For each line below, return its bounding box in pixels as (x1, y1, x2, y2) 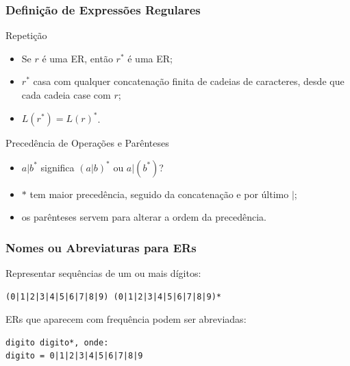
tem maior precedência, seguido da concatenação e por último (29, 186, 289, 201)
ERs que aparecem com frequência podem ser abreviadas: (5, 312, 247, 326)
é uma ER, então (42, 51, 113, 65)
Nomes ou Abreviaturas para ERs (5, 239, 197, 256)
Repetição (5, 28, 47, 42)
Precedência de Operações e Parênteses (5, 136, 169, 150)
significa (40, 160, 75, 174)
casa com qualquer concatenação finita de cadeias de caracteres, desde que (33, 74, 345, 88)
